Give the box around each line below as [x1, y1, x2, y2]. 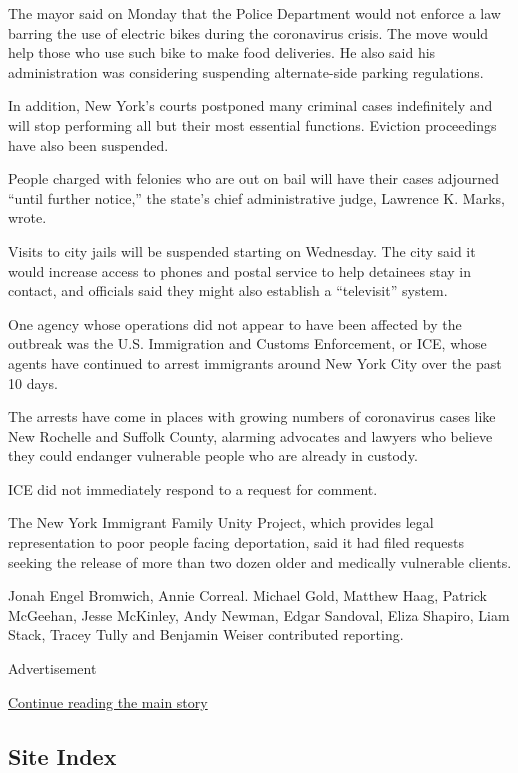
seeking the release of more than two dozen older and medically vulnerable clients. [8, 551, 512, 572]
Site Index [8, 740, 117, 771]
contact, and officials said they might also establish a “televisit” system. [8, 280, 448, 301]
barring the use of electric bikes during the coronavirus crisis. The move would [8, 22, 489, 43]
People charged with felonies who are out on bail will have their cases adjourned [8, 168, 499, 189]
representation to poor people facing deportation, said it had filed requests [8, 532, 464, 553]
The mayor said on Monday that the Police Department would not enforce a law [8, 3, 501, 23]
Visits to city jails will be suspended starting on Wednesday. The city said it [8, 240, 476, 261]
